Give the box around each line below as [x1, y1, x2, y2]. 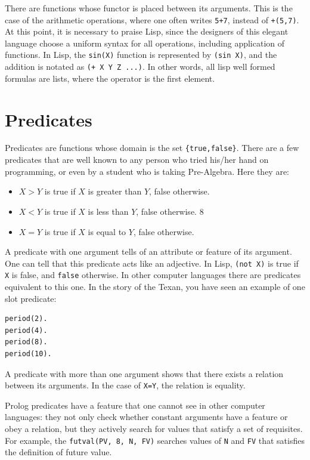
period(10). [5, 349, 52, 358]
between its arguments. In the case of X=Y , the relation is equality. [5, 379, 246, 391]
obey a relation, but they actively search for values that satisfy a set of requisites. [5, 422, 303, 434]
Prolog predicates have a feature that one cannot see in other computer [5, 399, 265, 411]
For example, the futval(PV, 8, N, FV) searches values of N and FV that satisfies [5, 434, 305, 446]
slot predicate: [5, 292, 57, 304]
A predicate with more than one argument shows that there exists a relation [5, 367, 284, 379]
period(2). [5, 314, 48, 323]
